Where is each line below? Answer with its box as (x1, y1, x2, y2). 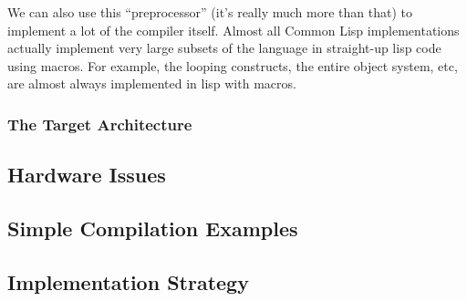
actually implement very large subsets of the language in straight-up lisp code (7, 38, 441, 57)
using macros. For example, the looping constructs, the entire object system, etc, (7, 56, 458, 75)
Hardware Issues (7, 161, 166, 189)
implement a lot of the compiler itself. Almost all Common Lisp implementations (7, 20, 460, 39)
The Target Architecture (7, 112, 192, 135)
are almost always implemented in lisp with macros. (7, 74, 296, 93)
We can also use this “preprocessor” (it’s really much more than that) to (7, 3, 412, 21)
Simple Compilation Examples (7, 213, 298, 242)
